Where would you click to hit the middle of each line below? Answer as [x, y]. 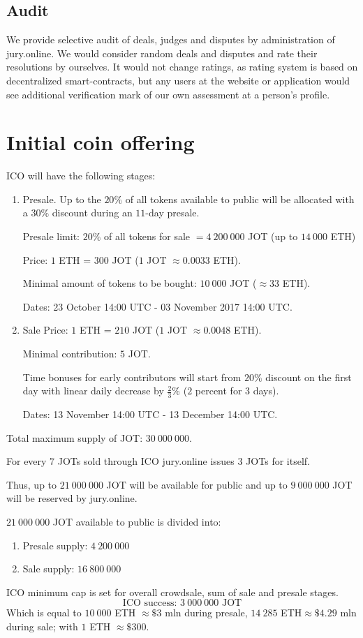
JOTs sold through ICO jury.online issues [146, 461]
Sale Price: [45, 330]
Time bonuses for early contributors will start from [132, 377]
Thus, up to [32, 484]
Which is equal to [44, 613]
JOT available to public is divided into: [137, 522]
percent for [218, 391]
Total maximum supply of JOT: [75, 437]
